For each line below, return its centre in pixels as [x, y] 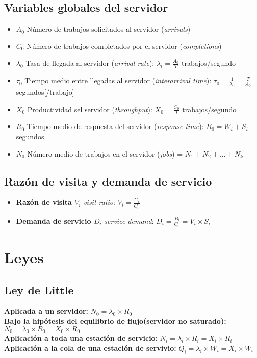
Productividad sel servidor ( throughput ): [90, 109]
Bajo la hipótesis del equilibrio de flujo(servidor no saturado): [115, 321]
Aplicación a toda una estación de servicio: [81, 338]
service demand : [129, 221]
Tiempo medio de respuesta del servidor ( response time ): [115, 126]
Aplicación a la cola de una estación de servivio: [90, 348]
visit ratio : [99, 202]
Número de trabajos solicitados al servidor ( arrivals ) [109, 29]
